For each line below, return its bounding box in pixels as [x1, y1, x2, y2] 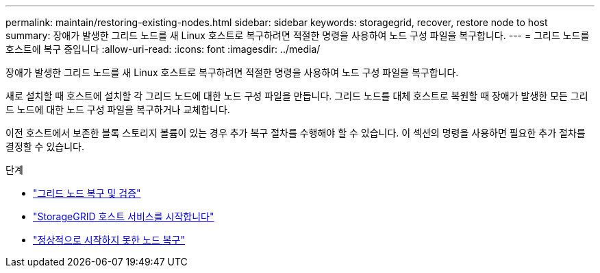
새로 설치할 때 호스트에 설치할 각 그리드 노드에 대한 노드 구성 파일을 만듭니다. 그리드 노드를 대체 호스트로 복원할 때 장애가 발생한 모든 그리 [5, 90, 588, 102]
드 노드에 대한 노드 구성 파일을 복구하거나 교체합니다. [5, 104, 230, 115]
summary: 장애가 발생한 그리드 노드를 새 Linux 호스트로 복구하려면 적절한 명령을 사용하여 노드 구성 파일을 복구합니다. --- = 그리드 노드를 [5, 29, 590, 41]
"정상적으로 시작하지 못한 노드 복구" [33, 234, 185, 246]
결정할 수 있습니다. [5, 141, 84, 152]
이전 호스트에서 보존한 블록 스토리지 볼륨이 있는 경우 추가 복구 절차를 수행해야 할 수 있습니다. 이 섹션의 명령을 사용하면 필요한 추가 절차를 [5, 127, 586, 139]
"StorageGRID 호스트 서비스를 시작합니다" [33, 211, 214, 222]
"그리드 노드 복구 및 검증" [33, 187, 141, 199]
